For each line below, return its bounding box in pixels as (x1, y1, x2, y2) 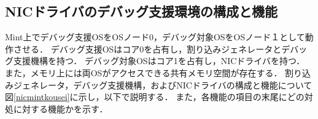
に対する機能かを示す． (13, 102, 108, 115)
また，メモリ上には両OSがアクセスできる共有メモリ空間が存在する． (5, 66, 282, 79)
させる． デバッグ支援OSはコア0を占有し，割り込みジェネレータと (13, 42, 282, 55)
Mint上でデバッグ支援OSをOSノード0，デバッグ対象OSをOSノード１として (5, 31, 305, 43)
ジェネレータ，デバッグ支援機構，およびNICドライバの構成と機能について (13, 78, 312, 91)
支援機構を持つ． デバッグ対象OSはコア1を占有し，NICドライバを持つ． (13, 54, 305, 67)
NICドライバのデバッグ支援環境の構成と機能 (5, 2, 278, 21)
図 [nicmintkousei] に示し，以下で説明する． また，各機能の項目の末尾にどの (5, 90, 304, 103)
